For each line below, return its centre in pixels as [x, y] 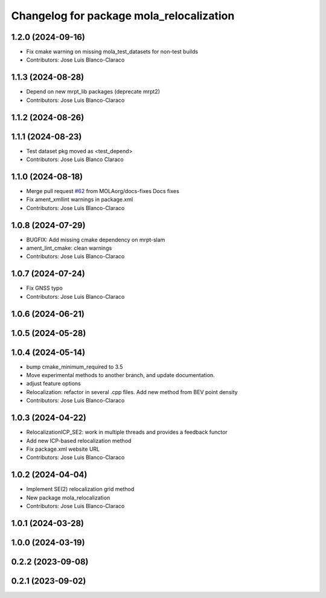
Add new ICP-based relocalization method [79, 441]
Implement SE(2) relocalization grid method [80, 489]
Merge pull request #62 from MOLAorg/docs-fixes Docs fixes [103, 191]
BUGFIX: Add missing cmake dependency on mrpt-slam [96, 240]
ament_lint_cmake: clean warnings [69, 248]
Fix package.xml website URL [63, 449]
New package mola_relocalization [68, 497]
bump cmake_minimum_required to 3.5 [75, 367]
